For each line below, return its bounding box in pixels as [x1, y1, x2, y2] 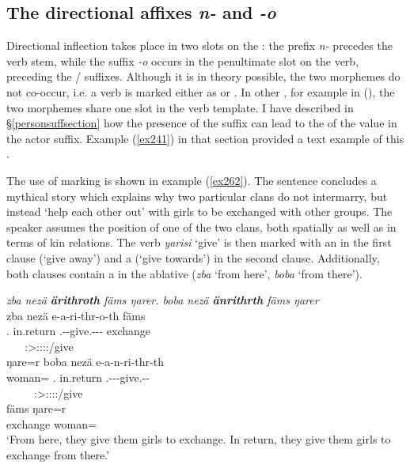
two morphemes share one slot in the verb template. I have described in [6, 99, 354, 115]
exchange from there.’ [6, 447, 109, 463]
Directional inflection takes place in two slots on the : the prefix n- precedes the [6, 37, 393, 54]
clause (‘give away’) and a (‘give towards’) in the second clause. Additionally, [6, 249, 380, 266]
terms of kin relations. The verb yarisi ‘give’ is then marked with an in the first [6, 234, 392, 251]
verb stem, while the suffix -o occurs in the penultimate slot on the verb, [6, 52, 359, 69]
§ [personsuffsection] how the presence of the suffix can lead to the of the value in [6, 115, 397, 131]
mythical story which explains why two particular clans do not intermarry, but [6, 187, 388, 204]
